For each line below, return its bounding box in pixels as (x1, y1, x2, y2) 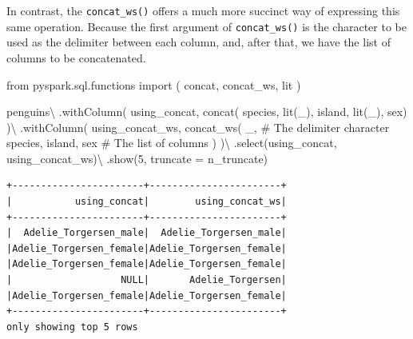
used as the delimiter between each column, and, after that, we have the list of (6, 34, 391, 50)
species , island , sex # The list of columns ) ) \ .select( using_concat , (6, 134, 337, 151)
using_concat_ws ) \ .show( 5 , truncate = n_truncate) (6, 150, 268, 166)
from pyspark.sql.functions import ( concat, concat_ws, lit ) (6, 76, 301, 93)
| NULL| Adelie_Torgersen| (6, 274, 287, 286)
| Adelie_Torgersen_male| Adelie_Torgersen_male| (6, 227, 287, 239)
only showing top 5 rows (6, 321, 138, 333)
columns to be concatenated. (6, 49, 146, 66)
